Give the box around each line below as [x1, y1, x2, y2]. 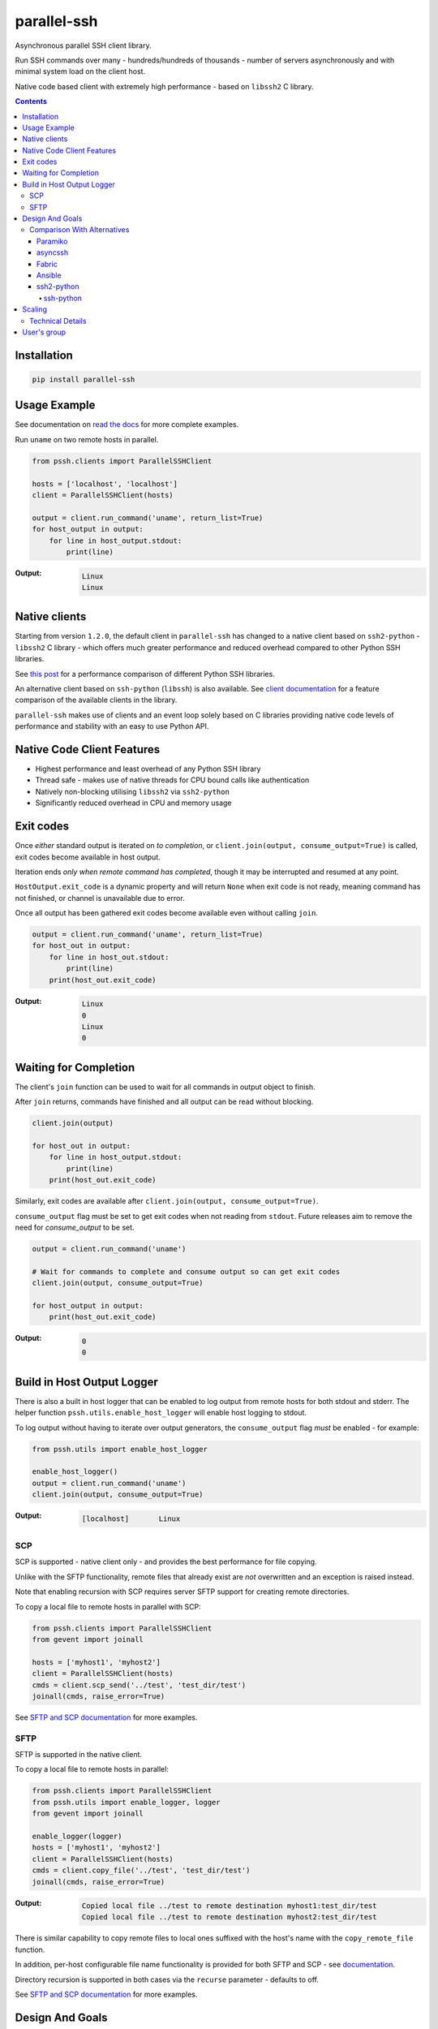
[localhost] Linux [81, 1514, 181, 1523]
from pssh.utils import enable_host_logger [32, 1445, 208, 1454]
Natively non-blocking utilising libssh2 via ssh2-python [35, 786, 230, 796]
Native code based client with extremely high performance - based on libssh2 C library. [15, 81, 314, 91]
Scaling [22, 304, 48, 314]
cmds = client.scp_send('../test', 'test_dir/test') [32, 1680, 247, 1690]
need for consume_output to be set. [15, 1222, 135, 1232]
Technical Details [29, 316, 87, 325]
